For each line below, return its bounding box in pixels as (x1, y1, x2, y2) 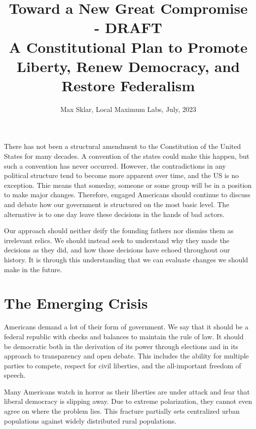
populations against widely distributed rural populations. (4, 415, 177, 426)
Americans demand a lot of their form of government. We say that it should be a (4, 322, 249, 332)
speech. (4, 370, 26, 380)
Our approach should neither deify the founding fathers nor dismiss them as (4, 225, 234, 236)
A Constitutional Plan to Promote (9, 36, 248, 57)
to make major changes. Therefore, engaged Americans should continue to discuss (4, 189, 251, 200)
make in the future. (4, 264, 62, 274)
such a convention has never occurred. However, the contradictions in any (4, 160, 226, 171)
